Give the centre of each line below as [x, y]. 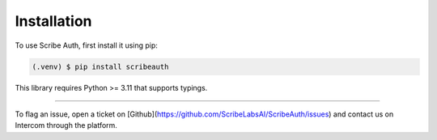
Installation [53, 21]
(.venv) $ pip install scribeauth [100, 66]
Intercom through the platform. [66, 125]
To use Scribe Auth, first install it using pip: [86, 45]
